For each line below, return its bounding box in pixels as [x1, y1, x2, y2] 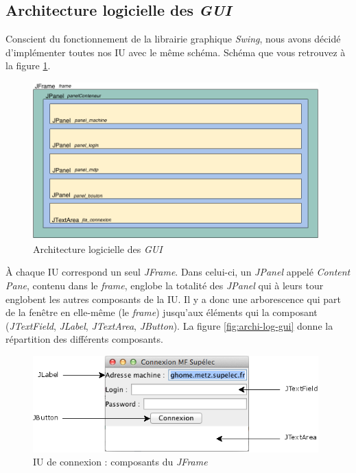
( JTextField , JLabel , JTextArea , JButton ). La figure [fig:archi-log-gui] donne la [5, 318, 333, 332]
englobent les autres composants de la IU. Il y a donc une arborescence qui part [5, 291, 341, 306]
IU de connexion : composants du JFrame [33, 454, 208, 469]
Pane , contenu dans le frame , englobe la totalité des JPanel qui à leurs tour [5, 278, 324, 293]
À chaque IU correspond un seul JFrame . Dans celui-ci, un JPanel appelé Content [5, 265, 351, 279]
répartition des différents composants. [5, 332, 163, 346]
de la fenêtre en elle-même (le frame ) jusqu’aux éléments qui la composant [5, 305, 318, 319]
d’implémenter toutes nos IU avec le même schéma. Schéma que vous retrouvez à [5, 45, 346, 59]
